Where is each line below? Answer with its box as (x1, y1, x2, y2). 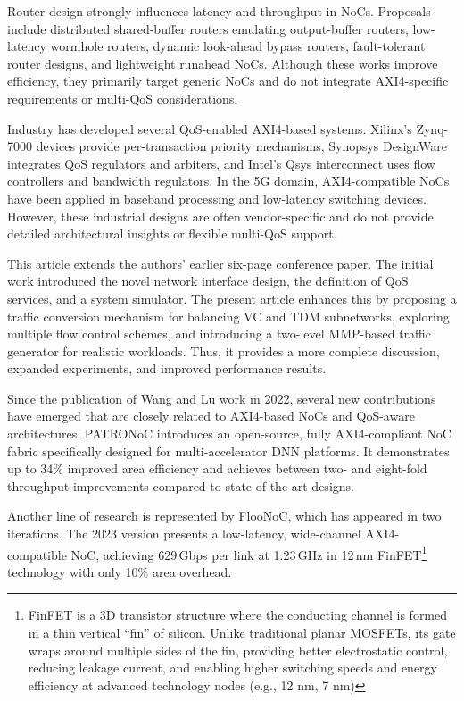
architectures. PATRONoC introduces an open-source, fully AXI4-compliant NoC (7, 424, 452, 443)
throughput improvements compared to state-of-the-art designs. (7, 476, 354, 495)
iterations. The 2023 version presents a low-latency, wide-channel (7, 524, 361, 543)
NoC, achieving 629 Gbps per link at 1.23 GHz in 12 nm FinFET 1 (70, 542, 427, 563)
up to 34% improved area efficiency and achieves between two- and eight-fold (7, 459, 427, 478)
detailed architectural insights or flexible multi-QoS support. (7, 224, 337, 243)
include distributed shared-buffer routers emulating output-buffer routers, (7, 19, 409, 38)
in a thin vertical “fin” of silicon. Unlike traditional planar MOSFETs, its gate (28, 623, 456, 642)
